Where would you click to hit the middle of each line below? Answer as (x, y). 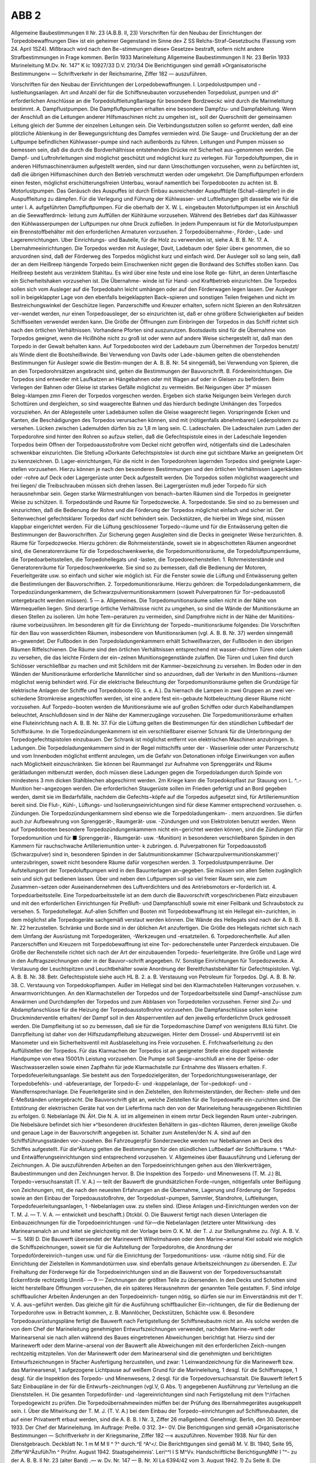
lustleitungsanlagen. (35, 92)
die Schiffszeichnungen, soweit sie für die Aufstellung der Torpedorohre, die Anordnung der (122, 1247)
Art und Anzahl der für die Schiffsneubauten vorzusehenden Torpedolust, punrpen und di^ (170, 92)
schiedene (23, 699)
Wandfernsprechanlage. (40, 1091)
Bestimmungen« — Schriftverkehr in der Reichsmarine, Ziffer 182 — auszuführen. (109, 74)
